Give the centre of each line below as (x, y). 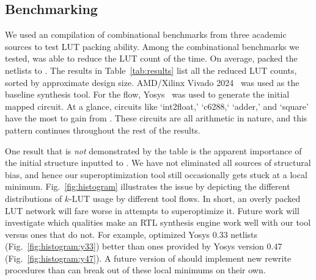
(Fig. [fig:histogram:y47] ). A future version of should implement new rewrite (148, 258)
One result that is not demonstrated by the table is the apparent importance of (153, 150)
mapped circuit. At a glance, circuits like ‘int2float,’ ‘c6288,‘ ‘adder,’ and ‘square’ (157, 106)
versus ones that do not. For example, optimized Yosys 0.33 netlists (131, 234)
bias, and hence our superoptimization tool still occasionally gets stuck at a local (156, 174)
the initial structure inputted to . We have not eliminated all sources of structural (158, 163)
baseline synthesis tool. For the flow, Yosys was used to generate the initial (147, 94)
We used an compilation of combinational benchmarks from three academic (146, 34)
